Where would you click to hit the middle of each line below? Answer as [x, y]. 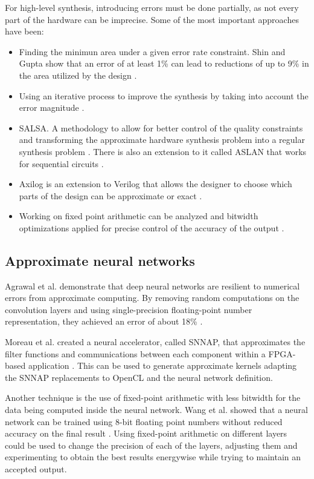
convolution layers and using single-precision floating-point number [129, 309]
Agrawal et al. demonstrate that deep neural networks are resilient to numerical [152, 286]
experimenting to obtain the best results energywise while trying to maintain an [153, 457]
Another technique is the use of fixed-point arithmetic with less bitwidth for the [153, 398]
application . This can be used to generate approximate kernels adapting [162, 365]
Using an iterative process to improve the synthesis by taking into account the [164, 95]
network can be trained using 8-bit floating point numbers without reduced [144, 421]
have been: [24, 31]
